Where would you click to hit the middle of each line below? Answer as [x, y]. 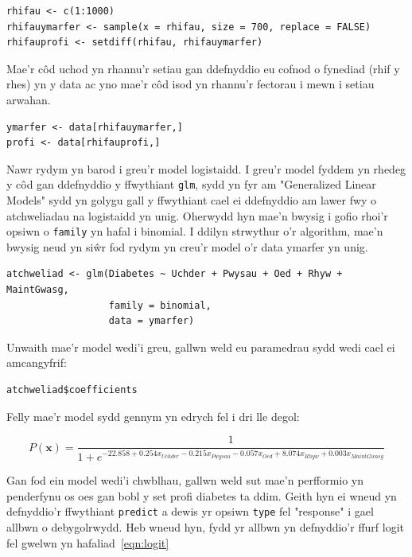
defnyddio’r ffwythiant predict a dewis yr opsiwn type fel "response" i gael [190, 511]
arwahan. [29, 99]
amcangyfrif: [37, 362]
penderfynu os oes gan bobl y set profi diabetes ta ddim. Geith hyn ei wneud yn [202, 495]
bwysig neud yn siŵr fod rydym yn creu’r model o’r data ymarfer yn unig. [187, 246]
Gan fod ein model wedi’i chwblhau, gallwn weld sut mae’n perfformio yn [185, 480]
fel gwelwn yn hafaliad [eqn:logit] [88, 542]
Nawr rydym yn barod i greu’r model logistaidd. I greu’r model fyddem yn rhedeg [206, 168]
